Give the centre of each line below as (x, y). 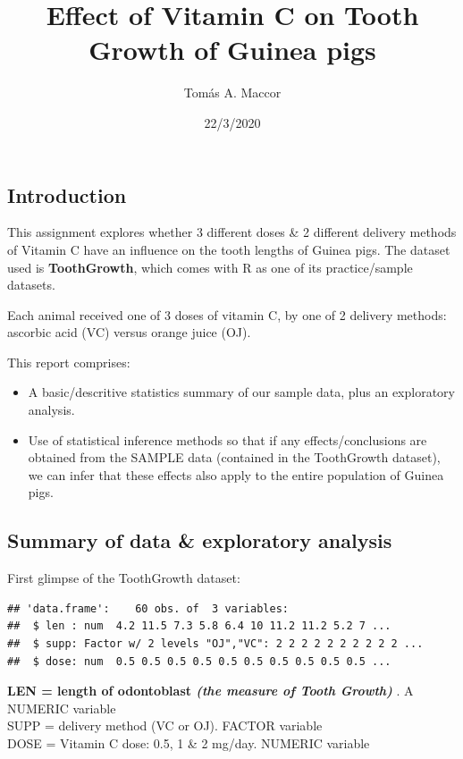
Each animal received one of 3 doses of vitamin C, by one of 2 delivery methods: (227, 314)
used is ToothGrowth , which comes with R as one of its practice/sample (210, 267)
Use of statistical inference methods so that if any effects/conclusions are (227, 439)
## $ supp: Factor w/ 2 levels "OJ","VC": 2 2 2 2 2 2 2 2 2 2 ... (215, 644)
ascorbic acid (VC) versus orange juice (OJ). (129, 332)
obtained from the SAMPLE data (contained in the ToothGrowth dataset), (234, 457)
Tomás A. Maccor (232, 93)
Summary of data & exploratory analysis (200, 540)
